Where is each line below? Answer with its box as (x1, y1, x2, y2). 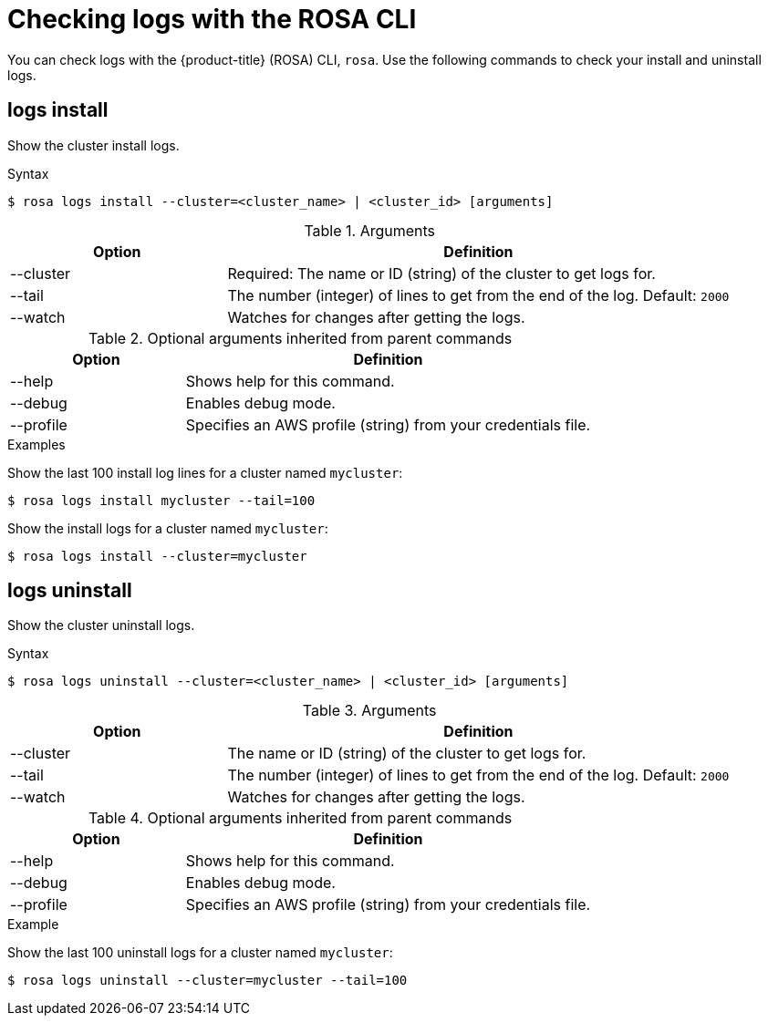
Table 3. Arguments (302, 701, 437, 720)
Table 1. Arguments (304, 221, 436, 240)
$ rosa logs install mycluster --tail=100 (7, 492, 316, 508)
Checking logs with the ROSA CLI (7, 4, 417, 35)
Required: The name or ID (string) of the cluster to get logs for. (227, 263, 656, 283)
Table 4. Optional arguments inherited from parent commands (88, 809, 513, 828)
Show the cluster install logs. (7, 137, 180, 153)
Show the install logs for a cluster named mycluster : (7, 520, 328, 536)
